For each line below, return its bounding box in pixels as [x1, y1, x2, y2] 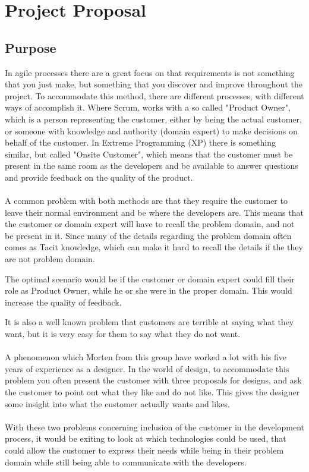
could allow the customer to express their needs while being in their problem [5, 443, 284, 456]
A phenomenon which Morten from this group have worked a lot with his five [5, 351, 286, 363]
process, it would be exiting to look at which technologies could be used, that [5, 432, 286, 445]
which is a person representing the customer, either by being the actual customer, [5, 112, 302, 125]
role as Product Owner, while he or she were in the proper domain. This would [5, 284, 292, 297]
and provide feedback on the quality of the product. [5, 171, 193, 183]
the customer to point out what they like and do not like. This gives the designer [5, 386, 300, 398]
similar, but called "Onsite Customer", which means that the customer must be [5, 147, 293, 160]
